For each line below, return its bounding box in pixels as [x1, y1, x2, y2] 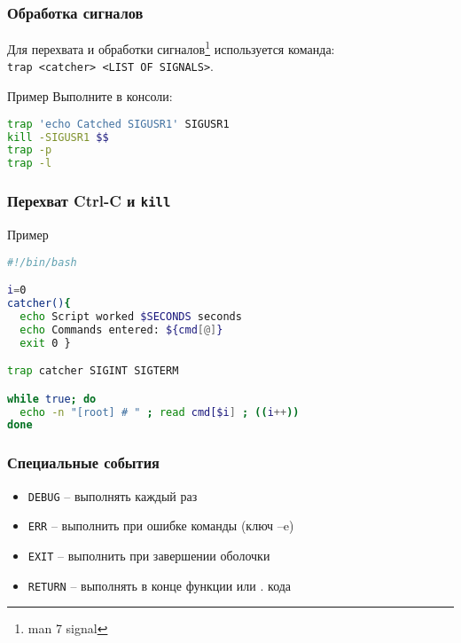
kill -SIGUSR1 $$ [7, 130, 109, 144]
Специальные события [7, 451, 160, 474]
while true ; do [7, 392, 97, 405]
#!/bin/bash [7, 255, 77, 269]
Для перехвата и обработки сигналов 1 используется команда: [7, 37, 335, 58]
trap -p [7, 144, 52, 157]
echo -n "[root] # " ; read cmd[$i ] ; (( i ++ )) [20, 405, 300, 419]
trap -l [7, 157, 52, 170]
